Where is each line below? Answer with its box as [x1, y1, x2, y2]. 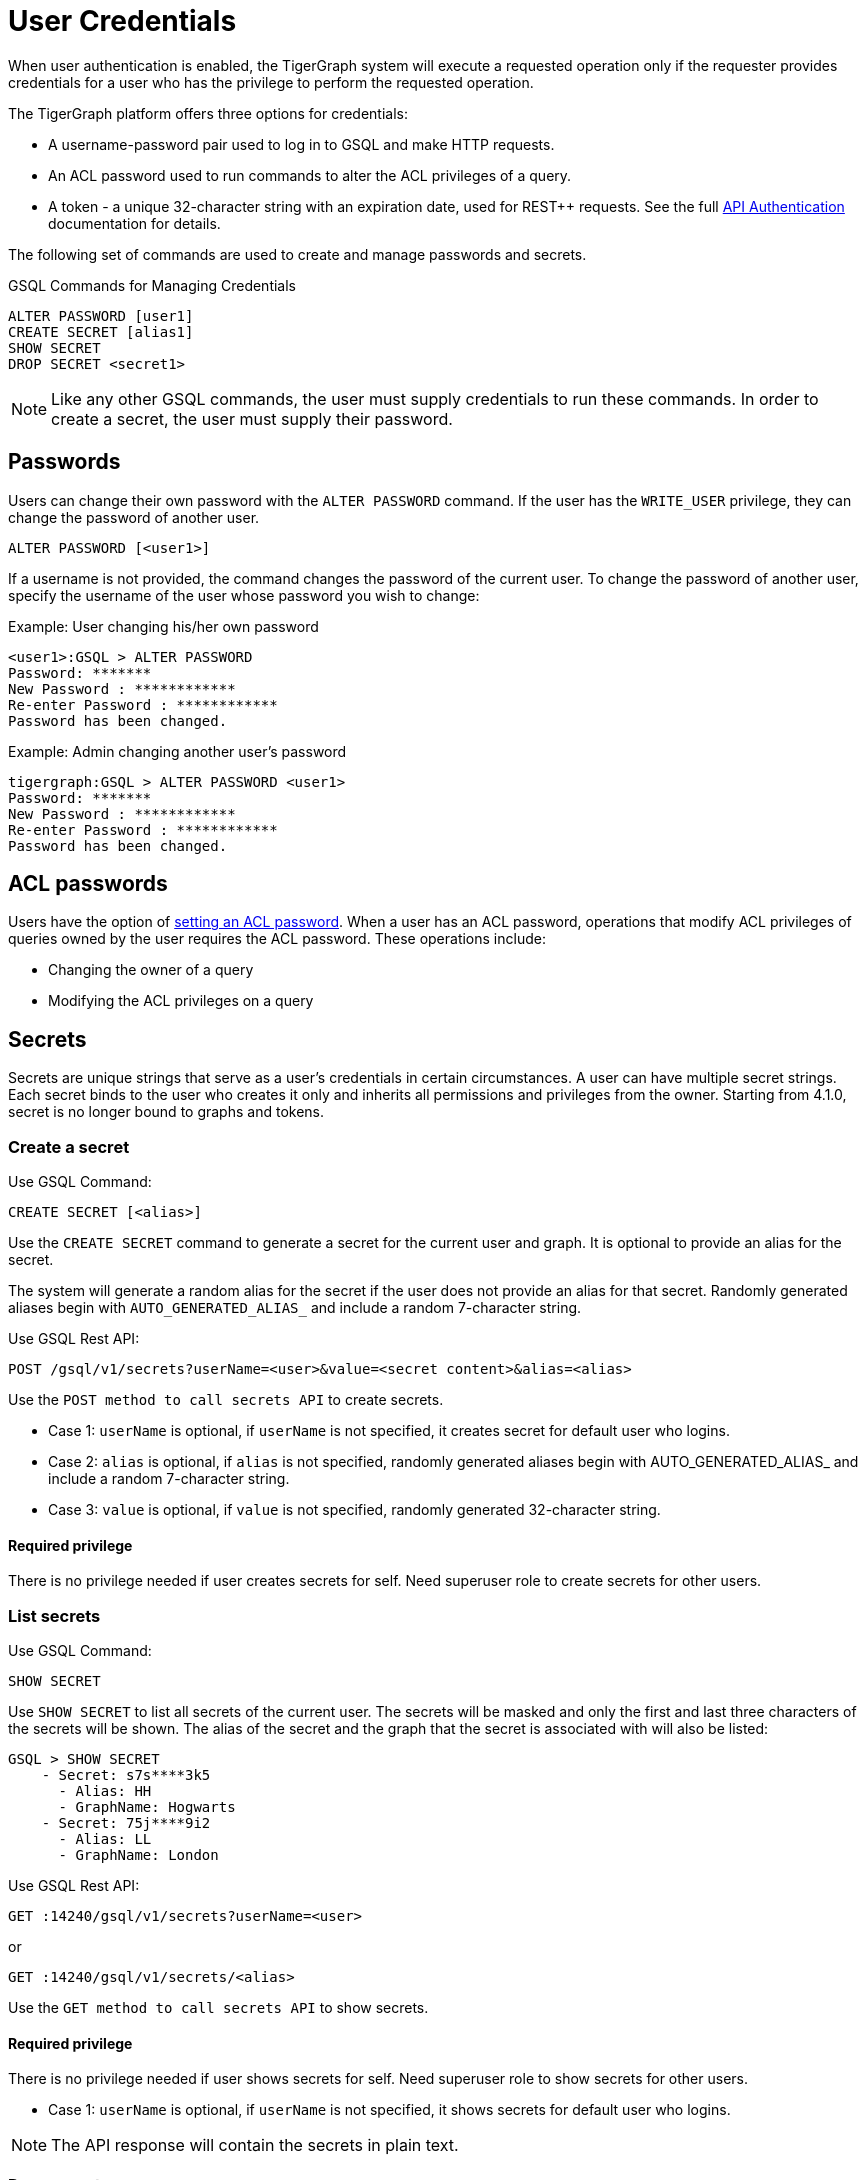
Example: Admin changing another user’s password [8, 742, 347, 760]
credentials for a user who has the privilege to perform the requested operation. [8, 73, 534, 91]
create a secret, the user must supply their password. [51, 408, 453, 429]
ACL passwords [8, 871, 168, 897]
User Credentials [8, 4, 237, 38]
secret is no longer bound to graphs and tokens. [8, 1103, 325, 1121]
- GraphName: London [58, 1847, 219, 1863]
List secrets [8, 1605, 101, 1626]
